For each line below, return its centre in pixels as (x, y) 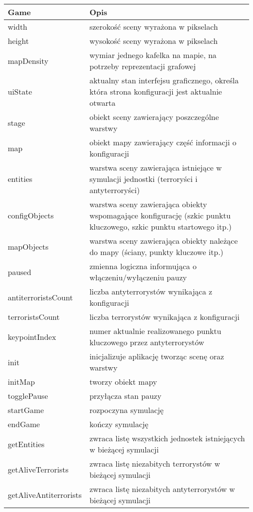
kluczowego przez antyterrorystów (147, 342)
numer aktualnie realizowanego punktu (155, 331)
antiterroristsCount (40, 297)
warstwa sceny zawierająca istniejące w (155, 167)
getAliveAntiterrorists (45, 494)
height (18, 41)
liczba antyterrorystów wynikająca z (151, 291)
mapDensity (28, 60)
